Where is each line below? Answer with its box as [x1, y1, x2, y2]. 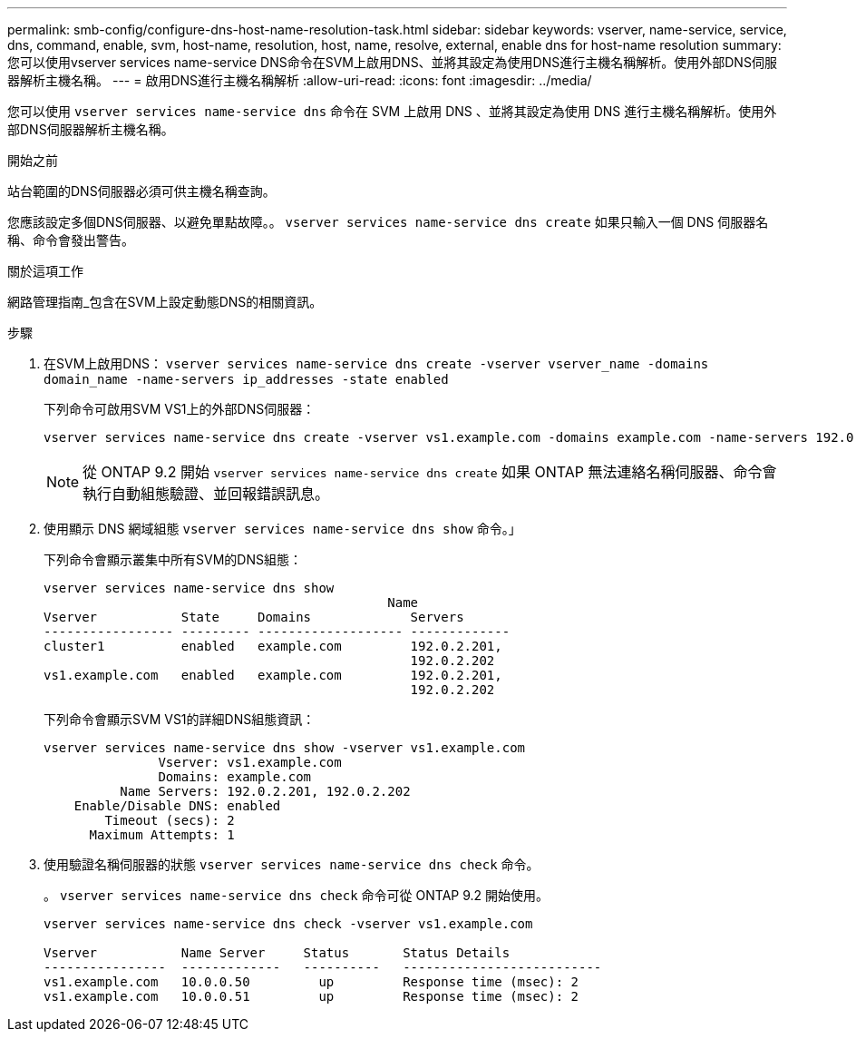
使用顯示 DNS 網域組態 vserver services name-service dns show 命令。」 [44, 521, 521, 536]
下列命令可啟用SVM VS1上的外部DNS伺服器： [44, 401, 316, 417]
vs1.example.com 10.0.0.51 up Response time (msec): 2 [44, 989, 579, 1004]
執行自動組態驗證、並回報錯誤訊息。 [83, 485, 330, 503]
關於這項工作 [7, 263, 83, 279]
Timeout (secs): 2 [104, 813, 235, 828]
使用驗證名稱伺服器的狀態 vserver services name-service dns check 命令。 [44, 857, 540, 872]
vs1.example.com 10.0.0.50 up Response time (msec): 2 [44, 975, 579, 989]
